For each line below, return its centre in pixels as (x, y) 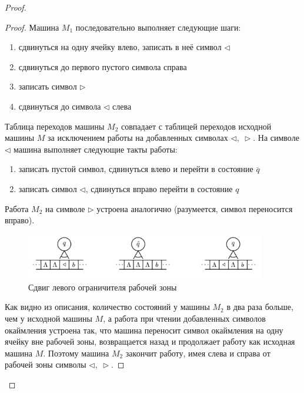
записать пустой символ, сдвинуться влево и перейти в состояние (136, 169)
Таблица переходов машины (55, 126)
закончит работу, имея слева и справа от (198, 353)
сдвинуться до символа (60, 106)
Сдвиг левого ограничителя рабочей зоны (103, 287)
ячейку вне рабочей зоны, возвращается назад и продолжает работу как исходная (150, 341)
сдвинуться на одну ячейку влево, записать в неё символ (120, 47)
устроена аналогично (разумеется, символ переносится (195, 208)
